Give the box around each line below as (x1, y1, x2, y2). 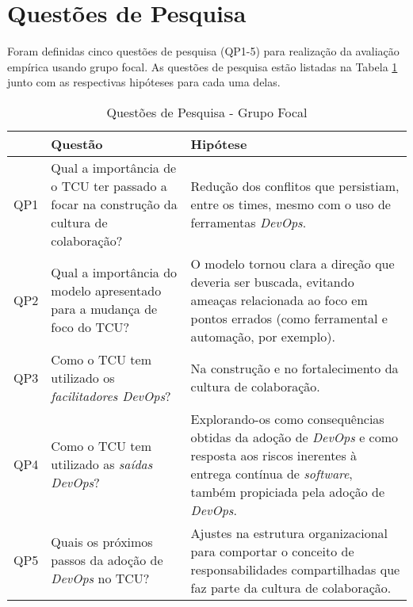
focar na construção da (51, 194, 178, 213)
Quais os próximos (51, 533, 153, 552)
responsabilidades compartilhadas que (190, 559, 400, 578)
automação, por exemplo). (190, 326, 335, 345)
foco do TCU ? (51, 318, 130, 337)
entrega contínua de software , (190, 464, 353, 483)
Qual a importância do (51, 263, 178, 282)
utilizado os (51, 368, 115, 387)
